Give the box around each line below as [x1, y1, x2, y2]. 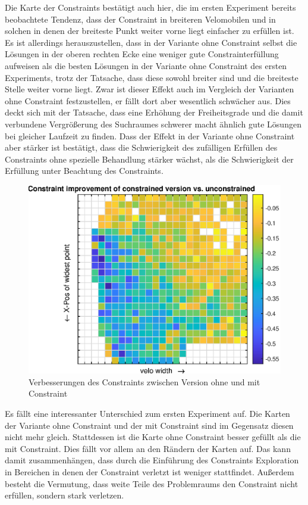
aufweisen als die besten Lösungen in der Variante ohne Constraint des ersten [5, 59, 287, 71]
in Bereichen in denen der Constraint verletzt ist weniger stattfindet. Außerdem [5, 466, 294, 478]
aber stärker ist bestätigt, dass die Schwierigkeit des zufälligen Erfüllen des [5, 141, 278, 154]
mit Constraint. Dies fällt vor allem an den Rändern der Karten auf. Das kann [5, 442, 291, 454]
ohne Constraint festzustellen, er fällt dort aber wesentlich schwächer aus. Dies [5, 94, 291, 107]
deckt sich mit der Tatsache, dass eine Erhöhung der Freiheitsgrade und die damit [5, 106, 303, 119]
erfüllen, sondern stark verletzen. [5, 489, 124, 501]
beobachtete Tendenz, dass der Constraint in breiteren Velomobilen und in [5, 13, 276, 25]
